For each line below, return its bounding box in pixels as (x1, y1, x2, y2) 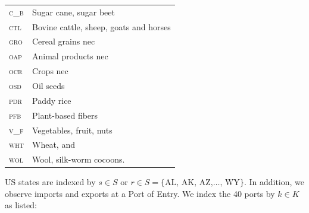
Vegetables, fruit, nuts (32, 123, 113, 136)
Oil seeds (32, 79, 65, 91)
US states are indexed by (5, 176, 96, 188)
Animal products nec (32, 50, 108, 62)
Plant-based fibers (32, 109, 98, 121)
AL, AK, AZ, (165, 179, 213, 187)
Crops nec (32, 65, 68, 77)
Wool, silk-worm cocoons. (32, 153, 125, 166)
